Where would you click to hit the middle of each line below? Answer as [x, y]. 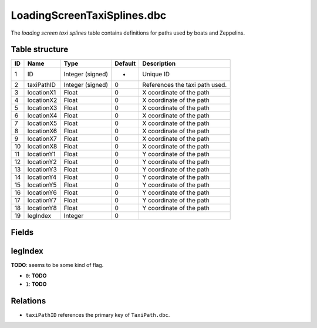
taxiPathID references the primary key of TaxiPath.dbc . [98, 315]
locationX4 [42, 116]
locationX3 [42, 108]
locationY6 [42, 192]
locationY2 [42, 162]
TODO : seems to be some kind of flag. [57, 265]
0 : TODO [36, 276]
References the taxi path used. [185, 85]
